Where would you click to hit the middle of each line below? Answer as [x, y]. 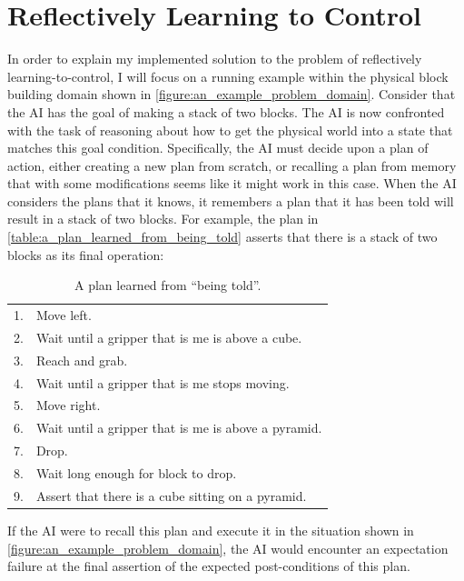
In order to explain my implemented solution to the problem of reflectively [215, 59]
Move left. [64, 315]
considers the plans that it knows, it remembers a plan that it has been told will [231, 200]
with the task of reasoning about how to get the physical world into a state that [230, 130]
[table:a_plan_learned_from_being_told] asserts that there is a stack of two [222, 237]
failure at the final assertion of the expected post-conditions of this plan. [209, 566]
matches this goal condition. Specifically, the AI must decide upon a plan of [218, 148]
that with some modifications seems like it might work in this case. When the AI [232, 183]
